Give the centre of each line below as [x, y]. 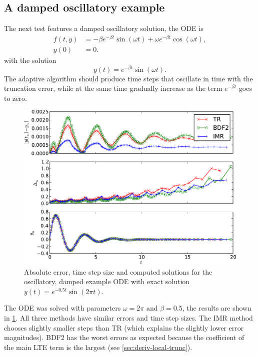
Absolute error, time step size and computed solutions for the [118, 271]
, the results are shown [217, 308]
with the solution [30, 60]
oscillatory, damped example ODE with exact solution [107, 281]
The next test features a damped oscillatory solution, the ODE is [104, 28]
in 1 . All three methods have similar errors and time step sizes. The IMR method [128, 318]
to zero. [15, 98]
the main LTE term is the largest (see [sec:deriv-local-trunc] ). [98, 347]
